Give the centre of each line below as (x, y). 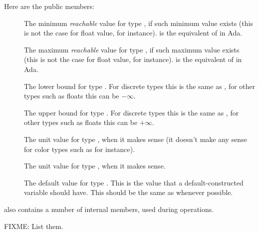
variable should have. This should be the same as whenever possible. (129, 192)
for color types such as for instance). (80, 149)
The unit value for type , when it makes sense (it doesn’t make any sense (135, 139)
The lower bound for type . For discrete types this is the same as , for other (140, 86)
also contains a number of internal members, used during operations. (109, 209)
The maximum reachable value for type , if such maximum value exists (132, 49)
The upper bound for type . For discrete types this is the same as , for (131, 112)
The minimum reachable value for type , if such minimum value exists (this (138, 23)
